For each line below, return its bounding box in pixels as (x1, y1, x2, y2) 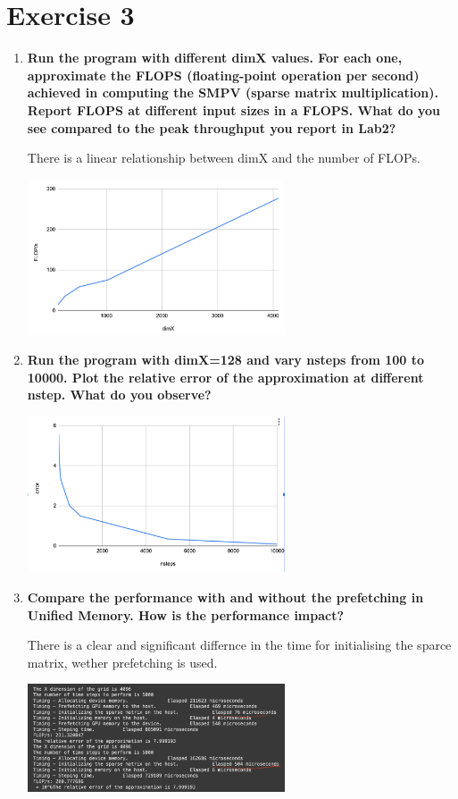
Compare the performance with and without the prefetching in (27, 587, 424, 606)
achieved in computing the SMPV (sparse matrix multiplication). (27, 83, 438, 102)
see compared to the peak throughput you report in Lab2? (27, 118, 396, 137)
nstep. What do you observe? (27, 385, 212, 404)
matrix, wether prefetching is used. (27, 652, 218, 671)
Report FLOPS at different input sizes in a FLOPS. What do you (27, 100, 441, 119)
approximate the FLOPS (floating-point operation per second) (27, 65, 420, 84)
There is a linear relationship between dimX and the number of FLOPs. (27, 148, 421, 167)
